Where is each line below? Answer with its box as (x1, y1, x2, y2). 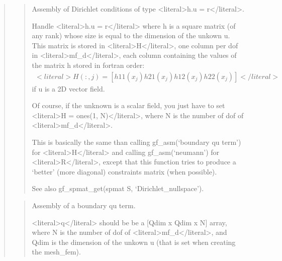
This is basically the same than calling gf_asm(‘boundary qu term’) (32, 136, 241, 147)
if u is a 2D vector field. (32, 83, 105, 94)
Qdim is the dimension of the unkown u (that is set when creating (32, 236, 236, 247)
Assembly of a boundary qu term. (32, 200, 136, 210)
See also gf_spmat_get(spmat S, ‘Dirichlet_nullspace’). (32, 183, 204, 194)
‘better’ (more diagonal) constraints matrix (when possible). (32, 166, 217, 177)
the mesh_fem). (32, 246, 81, 257)
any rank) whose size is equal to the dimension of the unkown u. (32, 30, 230, 41)
